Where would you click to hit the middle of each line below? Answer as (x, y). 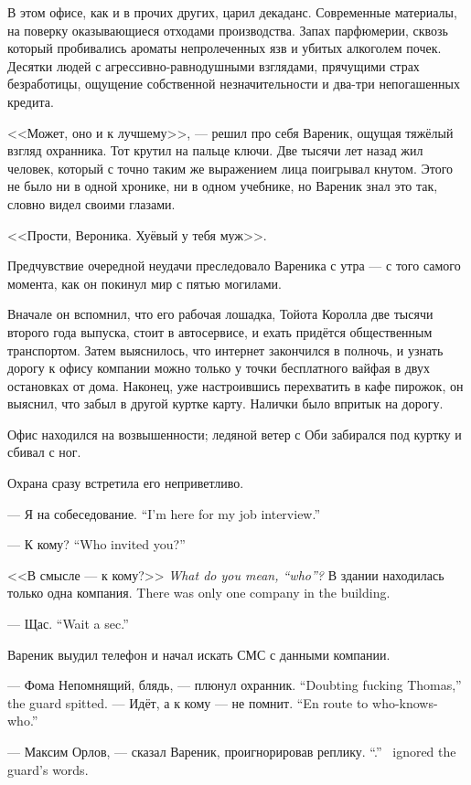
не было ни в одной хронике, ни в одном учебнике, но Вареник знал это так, (223, 186)
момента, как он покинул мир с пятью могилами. (145, 283)
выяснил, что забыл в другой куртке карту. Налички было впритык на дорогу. (225, 403)
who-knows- (405, 702)
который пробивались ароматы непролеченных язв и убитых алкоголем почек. (225, 48)
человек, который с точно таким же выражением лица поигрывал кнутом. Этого (230, 168)
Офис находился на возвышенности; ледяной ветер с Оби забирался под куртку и (235, 434)
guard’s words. (48, 769)
